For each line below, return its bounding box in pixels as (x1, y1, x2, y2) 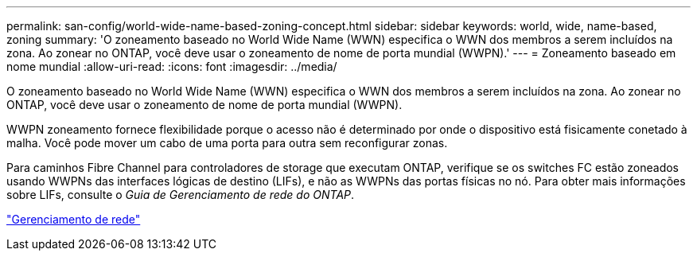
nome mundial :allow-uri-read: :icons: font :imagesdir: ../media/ (6, 60, 337, 73)
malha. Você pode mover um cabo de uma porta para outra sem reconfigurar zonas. (6, 136, 448, 150)
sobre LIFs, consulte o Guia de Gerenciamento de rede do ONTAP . (6, 188, 355, 201)
